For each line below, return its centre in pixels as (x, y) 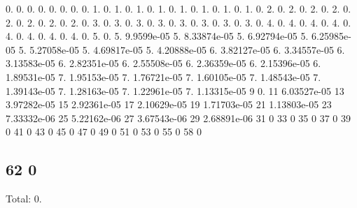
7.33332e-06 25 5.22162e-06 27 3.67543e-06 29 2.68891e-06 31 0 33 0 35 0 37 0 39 (178, 118)
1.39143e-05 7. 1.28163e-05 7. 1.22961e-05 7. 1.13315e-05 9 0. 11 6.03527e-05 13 (175, 90)
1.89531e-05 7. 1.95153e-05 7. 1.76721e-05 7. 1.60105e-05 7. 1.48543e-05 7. (163, 76)
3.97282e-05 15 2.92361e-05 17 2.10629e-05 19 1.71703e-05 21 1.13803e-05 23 (169, 104)
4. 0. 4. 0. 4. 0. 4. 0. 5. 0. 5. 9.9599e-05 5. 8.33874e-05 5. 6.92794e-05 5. (157, 36)
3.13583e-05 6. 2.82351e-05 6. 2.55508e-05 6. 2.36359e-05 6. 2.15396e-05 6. (163, 63)
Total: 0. (24, 199)
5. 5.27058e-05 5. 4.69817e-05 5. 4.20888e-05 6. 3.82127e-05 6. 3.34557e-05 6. (182, 49)
